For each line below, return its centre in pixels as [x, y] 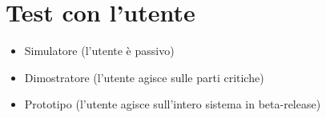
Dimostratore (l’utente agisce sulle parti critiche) [144, 77]
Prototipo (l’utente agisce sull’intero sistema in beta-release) [173, 104]
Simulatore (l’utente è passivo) [99, 51]
